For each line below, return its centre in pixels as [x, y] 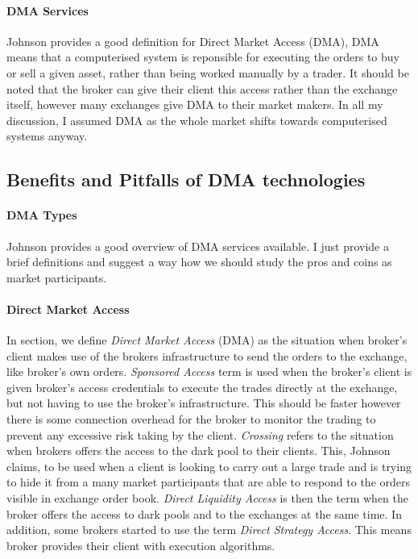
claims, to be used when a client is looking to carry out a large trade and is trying [209, 466]
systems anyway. [47, 136]
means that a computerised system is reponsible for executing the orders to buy [203, 57]
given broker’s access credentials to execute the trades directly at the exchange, [202, 387]
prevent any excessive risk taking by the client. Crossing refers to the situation [200, 434]
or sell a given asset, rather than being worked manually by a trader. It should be [208, 72]
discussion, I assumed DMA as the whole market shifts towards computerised [197, 120]
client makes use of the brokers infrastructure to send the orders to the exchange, [207, 355]
